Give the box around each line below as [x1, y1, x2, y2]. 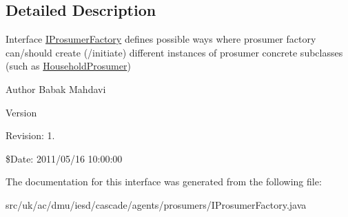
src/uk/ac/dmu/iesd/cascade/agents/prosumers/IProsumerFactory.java [6, 197, 307, 211]
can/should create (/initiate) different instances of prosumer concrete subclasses [6, 45, 343, 59]
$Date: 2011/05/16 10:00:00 [6, 151, 123, 165]
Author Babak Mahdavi [6, 81, 106, 96]
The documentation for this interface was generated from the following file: [6, 174, 322, 189]
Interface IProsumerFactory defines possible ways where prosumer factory [6, 32, 316, 46]
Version [6, 105, 37, 119]
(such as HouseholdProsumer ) [6, 59, 131, 73]
